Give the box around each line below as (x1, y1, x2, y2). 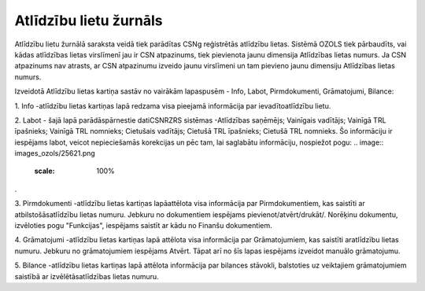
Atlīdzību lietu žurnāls (14, 12, 163, 29)
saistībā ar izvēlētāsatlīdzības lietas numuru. (14, 271, 159, 281)
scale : (34, 166, 55, 176)
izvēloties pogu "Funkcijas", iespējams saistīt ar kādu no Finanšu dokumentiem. (14, 221, 272, 230)
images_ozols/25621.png (14, 149, 96, 158)
